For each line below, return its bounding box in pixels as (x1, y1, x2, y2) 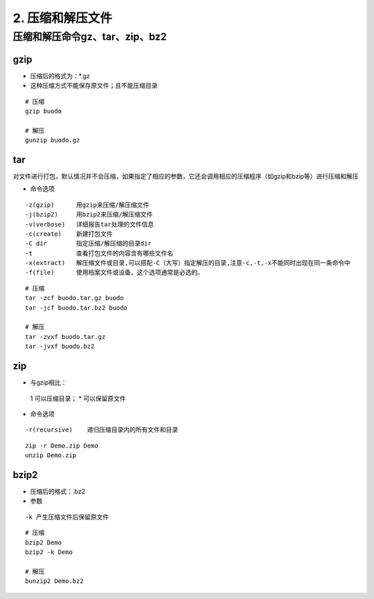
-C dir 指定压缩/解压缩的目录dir (25, 239, 152, 248)
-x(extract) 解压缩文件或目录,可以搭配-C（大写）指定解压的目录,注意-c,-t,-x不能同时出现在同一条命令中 (25, 259, 351, 267)
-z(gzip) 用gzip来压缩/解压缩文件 (25, 201, 150, 209)
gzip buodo (25, 107, 62, 115)
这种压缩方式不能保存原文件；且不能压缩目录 (30, 82, 158, 90)
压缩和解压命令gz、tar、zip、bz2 (12, 30, 167, 43)
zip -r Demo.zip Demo (25, 441, 98, 450)
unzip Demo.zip (25, 452, 77, 459)
